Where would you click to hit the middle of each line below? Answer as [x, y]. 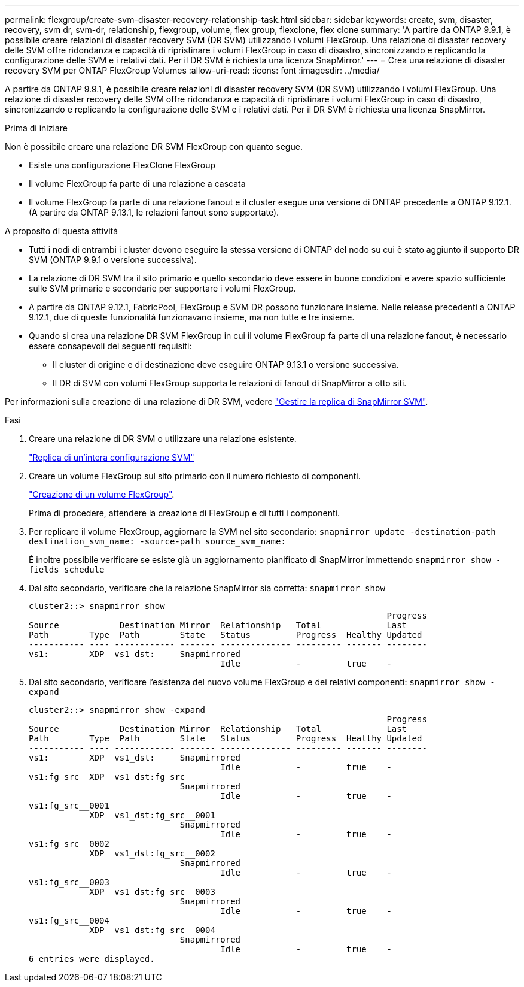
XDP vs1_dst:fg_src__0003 [152, 892]
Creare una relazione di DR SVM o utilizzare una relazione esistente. [163, 439]
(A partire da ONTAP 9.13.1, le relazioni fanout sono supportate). [154, 212]
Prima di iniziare [36, 128]
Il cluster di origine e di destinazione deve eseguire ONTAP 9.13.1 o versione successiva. [226, 364]
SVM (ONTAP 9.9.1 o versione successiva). [113, 260]
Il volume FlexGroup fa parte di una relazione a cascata [137, 184]
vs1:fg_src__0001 [69, 806]
